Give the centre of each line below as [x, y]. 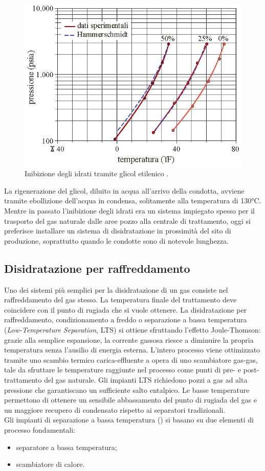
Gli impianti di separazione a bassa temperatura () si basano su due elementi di [129, 420]
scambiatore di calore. [50, 464]
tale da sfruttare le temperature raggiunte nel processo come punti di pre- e [123, 370]
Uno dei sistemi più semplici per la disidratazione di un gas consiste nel [116, 289]
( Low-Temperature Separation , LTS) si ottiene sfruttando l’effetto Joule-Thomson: [132, 329]
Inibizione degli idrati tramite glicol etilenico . [97, 173]
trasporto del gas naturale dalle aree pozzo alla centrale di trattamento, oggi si [127, 220]
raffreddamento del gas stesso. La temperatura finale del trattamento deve [120, 300]
